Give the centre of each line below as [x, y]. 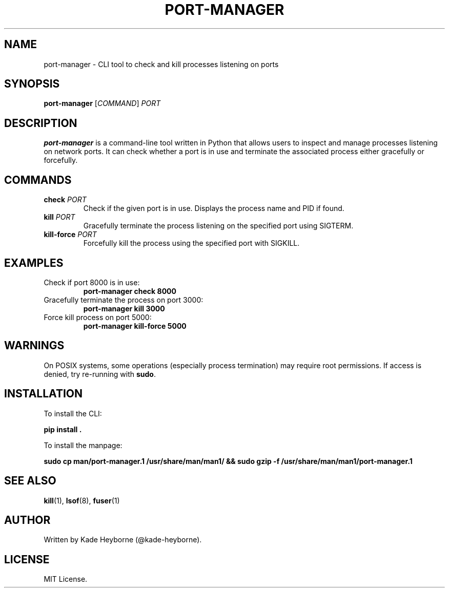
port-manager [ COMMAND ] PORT [102, 103]
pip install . [63, 429]
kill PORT [59, 217]
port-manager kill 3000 [124, 308]
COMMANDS [38, 180]
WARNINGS [34, 346]
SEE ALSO [30, 481]
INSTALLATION [43, 394]
